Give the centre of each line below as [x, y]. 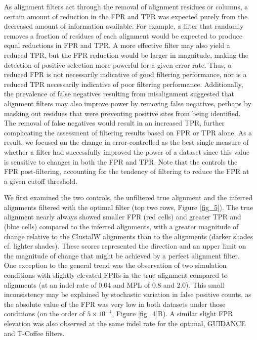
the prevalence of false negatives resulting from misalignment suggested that [119, 94]
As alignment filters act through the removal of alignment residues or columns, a [126, 6]
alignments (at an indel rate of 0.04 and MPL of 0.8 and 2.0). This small [114, 284]
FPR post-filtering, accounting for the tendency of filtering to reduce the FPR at [127, 171]
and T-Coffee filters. [34, 333]
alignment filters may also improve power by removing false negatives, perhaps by [128, 103]
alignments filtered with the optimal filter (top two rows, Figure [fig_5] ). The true [128, 207]
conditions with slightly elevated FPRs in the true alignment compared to [116, 275]
